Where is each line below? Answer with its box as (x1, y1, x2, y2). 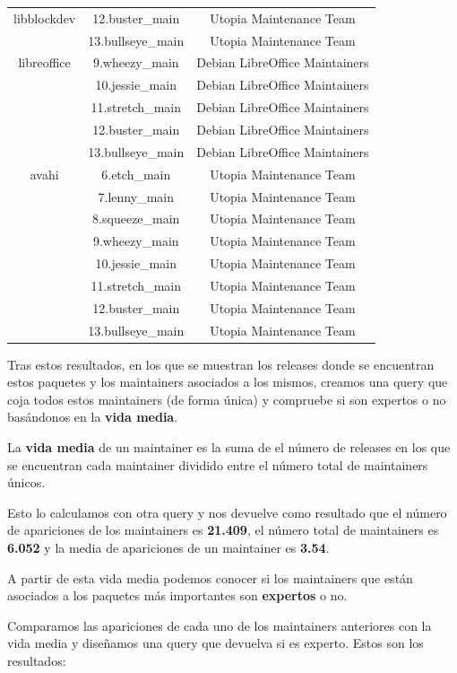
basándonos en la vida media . (7, 407, 178, 426)
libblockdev (13, 8, 76, 27)
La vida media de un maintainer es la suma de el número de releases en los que (7, 438, 451, 457)
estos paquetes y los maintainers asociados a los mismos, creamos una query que (7, 372, 448, 391)
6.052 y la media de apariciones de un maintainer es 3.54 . (7, 538, 330, 556)
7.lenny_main (98, 187, 174, 205)
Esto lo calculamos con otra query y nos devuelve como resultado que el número (7, 503, 447, 521)
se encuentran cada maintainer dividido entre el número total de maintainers (7, 455, 428, 474)
